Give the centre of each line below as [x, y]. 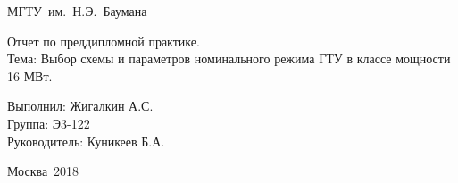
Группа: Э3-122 [49, 123]
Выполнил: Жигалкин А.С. [80, 106]
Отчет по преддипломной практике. [104, 41]
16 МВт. [30, 75]
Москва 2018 [43, 171]
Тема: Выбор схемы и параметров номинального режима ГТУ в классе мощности [229, 58]
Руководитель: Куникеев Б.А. [86, 141]
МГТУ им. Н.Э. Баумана [77, 11]
